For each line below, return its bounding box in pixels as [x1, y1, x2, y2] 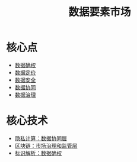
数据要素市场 [68, 5, 131, 19]
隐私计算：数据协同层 [14, 134, 67, 142]
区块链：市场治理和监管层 [14, 142, 78, 149]
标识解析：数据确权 [14, 149, 62, 157]
